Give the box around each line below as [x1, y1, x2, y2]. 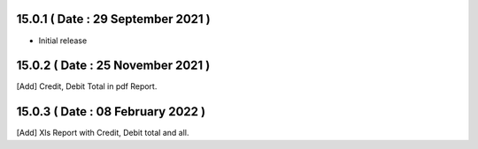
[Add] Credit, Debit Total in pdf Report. [16, 81, 158, 92]
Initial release [38, 35, 88, 46]
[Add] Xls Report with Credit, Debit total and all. [16, 128, 189, 138]
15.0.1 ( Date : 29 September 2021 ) [16, 11, 212, 26]
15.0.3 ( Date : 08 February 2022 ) [16, 104, 206, 119]
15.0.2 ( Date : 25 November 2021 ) [16, 58, 211, 73]
